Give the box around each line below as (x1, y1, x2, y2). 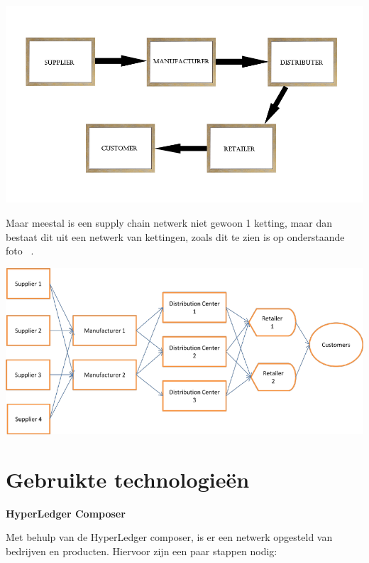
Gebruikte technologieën (6, 464, 250, 493)
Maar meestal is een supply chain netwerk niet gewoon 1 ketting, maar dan (6, 215, 332, 230)
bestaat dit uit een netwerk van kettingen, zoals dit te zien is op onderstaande (6, 229, 345, 244)
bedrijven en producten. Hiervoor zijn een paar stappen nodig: (6, 543, 277, 558)
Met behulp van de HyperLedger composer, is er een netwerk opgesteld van (6, 530, 333, 545)
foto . (6, 243, 34, 258)
